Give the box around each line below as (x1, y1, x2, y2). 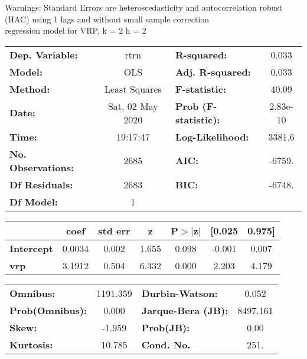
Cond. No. (141, 337, 191, 351)
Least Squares (104, 81, 162, 96)
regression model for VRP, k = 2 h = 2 (5, 24, 146, 37)
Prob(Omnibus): (9, 303, 87, 317)
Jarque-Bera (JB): (141, 303, 228, 317)
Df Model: (9, 194, 58, 208)
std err (98, 223, 130, 237)
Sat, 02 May (107, 99, 158, 113)
